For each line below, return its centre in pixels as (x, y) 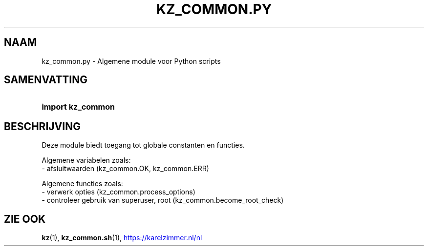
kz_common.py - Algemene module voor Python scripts (131, 61)
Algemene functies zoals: (82, 184)
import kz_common (78, 107)
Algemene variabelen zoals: (86, 160)
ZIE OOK (25, 219)
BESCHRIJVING (42, 126)
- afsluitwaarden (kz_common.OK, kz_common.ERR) (125, 169)
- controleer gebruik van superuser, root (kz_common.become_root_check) (163, 200)
